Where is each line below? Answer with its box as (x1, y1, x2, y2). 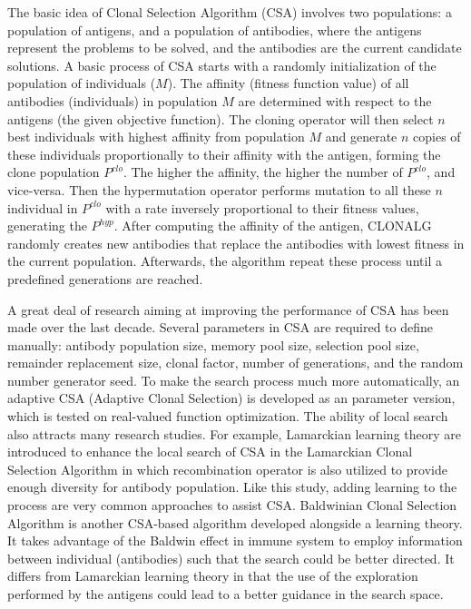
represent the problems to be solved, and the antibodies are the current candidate (7, 38, 462, 57)
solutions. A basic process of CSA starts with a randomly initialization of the (7, 55, 437, 74)
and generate (325, 127, 397, 146)
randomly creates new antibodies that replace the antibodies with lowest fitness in (7, 233, 465, 252)
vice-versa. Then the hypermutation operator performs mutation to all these (7, 180, 431, 199)
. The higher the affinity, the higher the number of (123, 162, 403, 182)
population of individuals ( (7, 74, 156, 93)
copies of (413, 127, 461, 146)
